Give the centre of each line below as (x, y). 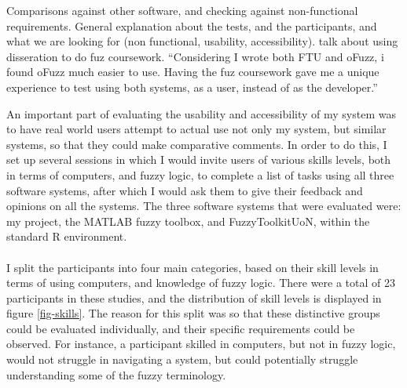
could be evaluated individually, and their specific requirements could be (181, 328)
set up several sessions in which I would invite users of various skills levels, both (199, 160)
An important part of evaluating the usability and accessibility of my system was (201, 113)
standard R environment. (67, 236)
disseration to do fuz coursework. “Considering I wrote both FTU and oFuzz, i (195, 56)
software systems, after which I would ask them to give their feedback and (185, 190)
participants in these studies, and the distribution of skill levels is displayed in (194, 297)
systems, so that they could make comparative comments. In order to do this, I (197, 144)
